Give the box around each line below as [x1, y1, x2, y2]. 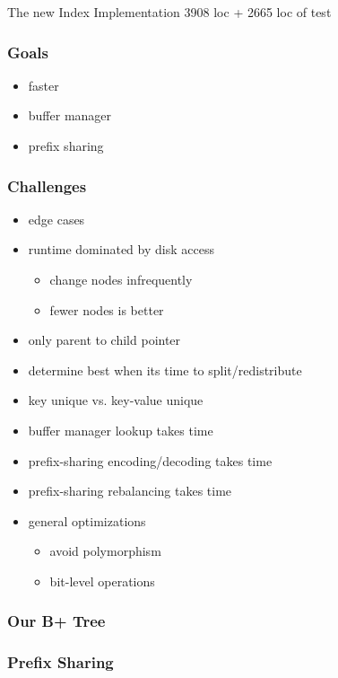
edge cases [28, 209, 85, 228]
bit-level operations [49, 571, 155, 590]
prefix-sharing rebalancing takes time [28, 481, 232, 500]
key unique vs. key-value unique [28, 391, 204, 409]
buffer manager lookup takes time [28, 420, 213, 439]
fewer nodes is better [49, 300, 164, 319]
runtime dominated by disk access [28, 240, 214, 259]
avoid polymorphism [49, 542, 161, 560]
